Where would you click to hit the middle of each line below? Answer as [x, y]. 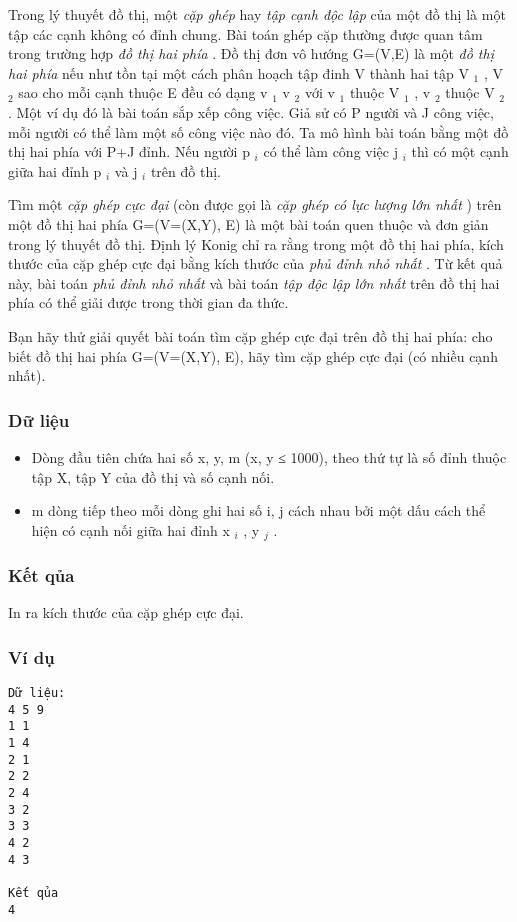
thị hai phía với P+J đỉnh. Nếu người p [129, 151]
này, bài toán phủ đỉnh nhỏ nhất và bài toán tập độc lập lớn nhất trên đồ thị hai [254, 282]
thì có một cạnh [460, 151]
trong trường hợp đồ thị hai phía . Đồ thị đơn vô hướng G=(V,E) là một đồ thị [251, 53]
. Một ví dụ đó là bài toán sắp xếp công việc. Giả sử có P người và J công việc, [251, 111]
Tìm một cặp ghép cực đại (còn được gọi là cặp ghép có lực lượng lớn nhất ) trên [255, 204]
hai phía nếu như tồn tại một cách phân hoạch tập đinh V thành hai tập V [238, 72]
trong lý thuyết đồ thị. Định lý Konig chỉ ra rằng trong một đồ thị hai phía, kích [256, 243]
